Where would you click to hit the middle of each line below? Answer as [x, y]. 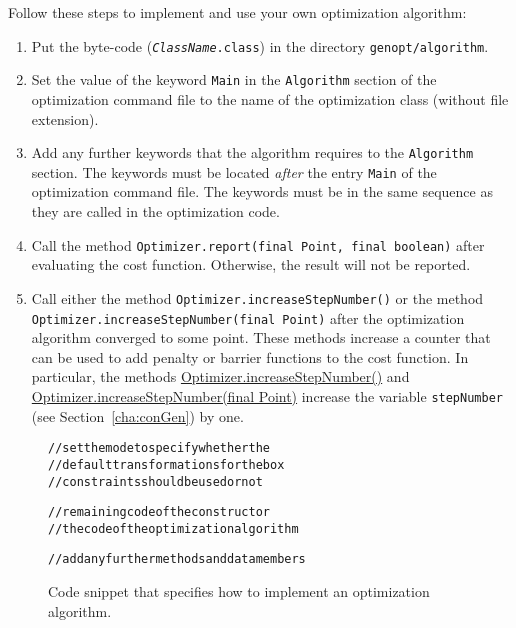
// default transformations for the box [166, 464]
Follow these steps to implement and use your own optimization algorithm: [237, 12]
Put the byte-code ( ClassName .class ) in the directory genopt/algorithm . [260, 45]
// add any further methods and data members [177, 559]
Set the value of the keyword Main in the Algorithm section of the [234, 79]
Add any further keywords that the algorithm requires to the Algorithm [252, 152]
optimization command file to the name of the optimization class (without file [270, 98]
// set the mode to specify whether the [159, 448]
